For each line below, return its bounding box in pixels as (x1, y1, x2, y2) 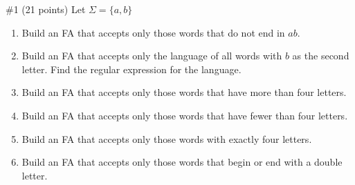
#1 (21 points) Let (6, 2, 86, 16)
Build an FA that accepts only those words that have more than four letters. (21, 85, 347, 99)
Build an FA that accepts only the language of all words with (21, 48, 282, 63)
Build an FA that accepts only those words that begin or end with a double (21, 155, 343, 169)
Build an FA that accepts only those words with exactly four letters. (21, 131, 312, 146)
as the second (292, 48, 349, 63)
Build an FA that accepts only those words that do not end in (21, 25, 285, 39)
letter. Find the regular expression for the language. (21, 61, 242, 76)
